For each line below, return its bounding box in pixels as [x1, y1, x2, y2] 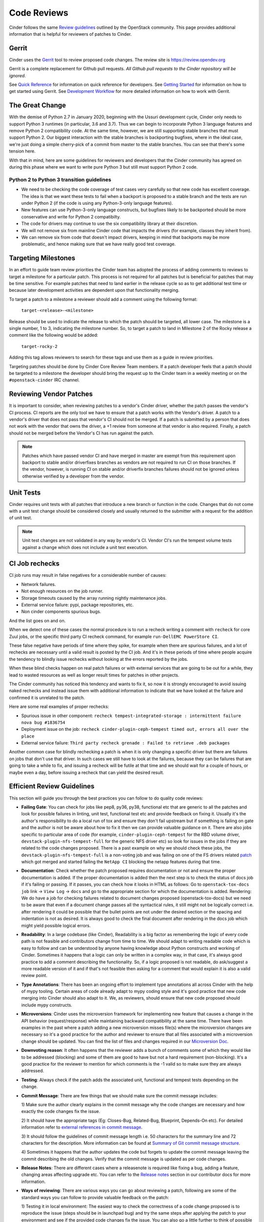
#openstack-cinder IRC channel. [9, 377, 80, 383]
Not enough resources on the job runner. [21, 588, 104, 594]
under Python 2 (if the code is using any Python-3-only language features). [21, 200, 173, 206]
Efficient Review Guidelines [9, 782, 95, 790]
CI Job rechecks [9, 560, 60, 568]
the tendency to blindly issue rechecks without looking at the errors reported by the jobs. [9, 656, 188, 662]
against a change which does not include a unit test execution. [22, 544, 148, 550]
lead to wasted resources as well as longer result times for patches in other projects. [9, 672, 179, 678]
